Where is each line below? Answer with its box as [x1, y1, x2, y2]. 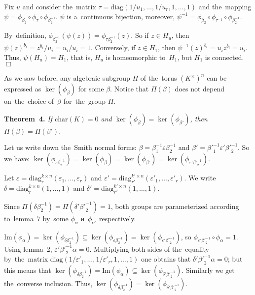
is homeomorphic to [106, 52, 166, 62]
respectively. [99, 213, 136, 223]
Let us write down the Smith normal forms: [4, 142, 137, 152]
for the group [63, 96, 106, 106]
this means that [4, 265, 51, 275]
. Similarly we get [182, 265, 235, 275]
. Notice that [110, 84, 149, 94]
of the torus [140, 73, 177, 83]
